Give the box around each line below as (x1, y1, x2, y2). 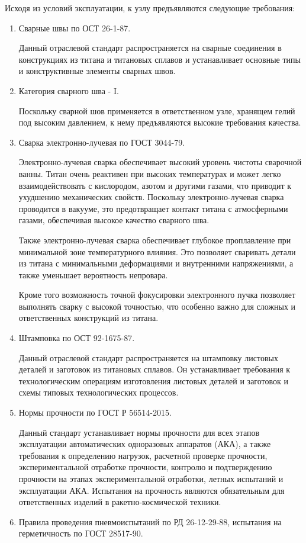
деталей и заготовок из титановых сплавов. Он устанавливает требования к (18, 363, 291, 375)
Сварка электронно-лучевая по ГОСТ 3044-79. (18, 136, 185, 148)
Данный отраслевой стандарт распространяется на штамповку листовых (18, 351, 278, 364)
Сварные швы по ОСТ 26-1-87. (18, 21, 131, 34)
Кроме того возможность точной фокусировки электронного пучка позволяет (18, 288, 296, 301)
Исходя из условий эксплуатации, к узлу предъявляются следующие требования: (5, 2, 295, 14)
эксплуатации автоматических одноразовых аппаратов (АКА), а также (18, 438, 271, 450)
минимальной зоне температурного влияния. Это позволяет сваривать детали (18, 245, 296, 258)
